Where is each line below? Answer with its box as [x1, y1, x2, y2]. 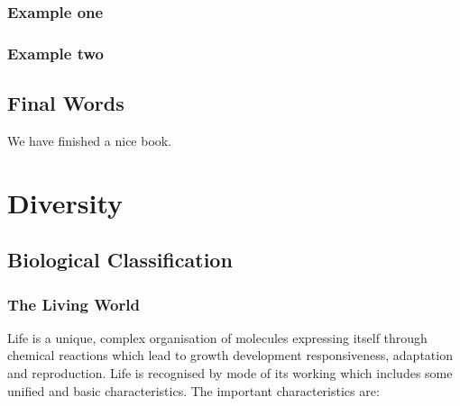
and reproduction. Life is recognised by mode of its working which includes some [7, 364, 453, 383]
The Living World [7, 293, 140, 315]
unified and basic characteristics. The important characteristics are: [7, 381, 380, 400]
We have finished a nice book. [7, 131, 172, 149]
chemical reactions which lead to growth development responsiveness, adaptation [7, 346, 453, 365]
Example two [7, 41, 104, 64]
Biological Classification [7, 246, 233, 274]
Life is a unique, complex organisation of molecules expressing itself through [7, 328, 428, 347]
